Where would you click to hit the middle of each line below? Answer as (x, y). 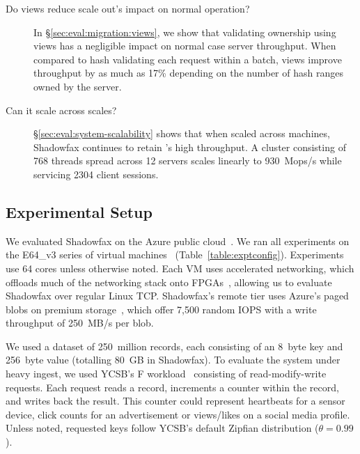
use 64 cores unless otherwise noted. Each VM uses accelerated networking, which (180, 268)
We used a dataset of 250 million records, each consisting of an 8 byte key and (174, 346)
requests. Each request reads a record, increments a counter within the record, (172, 387)
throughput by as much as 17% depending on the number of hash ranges (188, 73)
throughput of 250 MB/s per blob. (80, 323)
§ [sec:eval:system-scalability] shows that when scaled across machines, (182, 133)
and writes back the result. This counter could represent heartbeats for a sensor (175, 401)
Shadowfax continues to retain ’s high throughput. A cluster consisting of (190, 147)
